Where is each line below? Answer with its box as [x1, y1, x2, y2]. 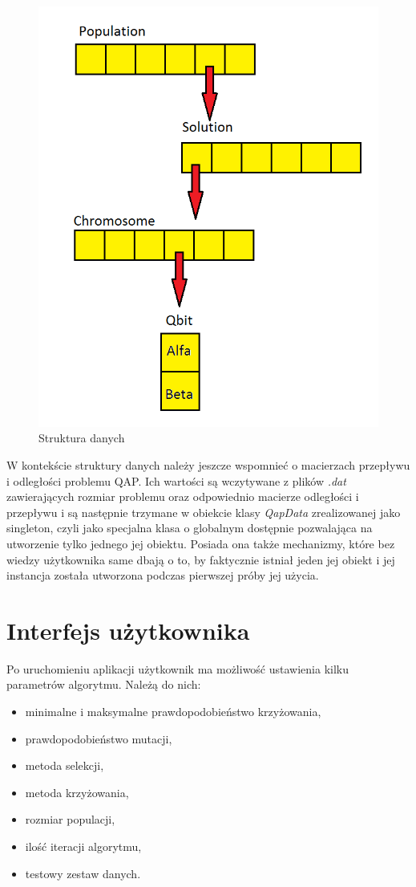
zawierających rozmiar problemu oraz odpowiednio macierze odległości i [6, 488, 359, 505]
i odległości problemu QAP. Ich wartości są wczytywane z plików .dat [6, 472, 346, 489]
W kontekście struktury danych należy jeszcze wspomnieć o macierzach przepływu [6, 456, 410, 473]
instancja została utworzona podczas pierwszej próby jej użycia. [6, 567, 319, 584]
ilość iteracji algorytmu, [25, 838, 142, 855]
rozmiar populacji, [25, 811, 115, 828]
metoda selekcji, [25, 757, 104, 774]
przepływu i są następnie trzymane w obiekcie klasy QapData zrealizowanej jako [6, 503, 401, 520]
